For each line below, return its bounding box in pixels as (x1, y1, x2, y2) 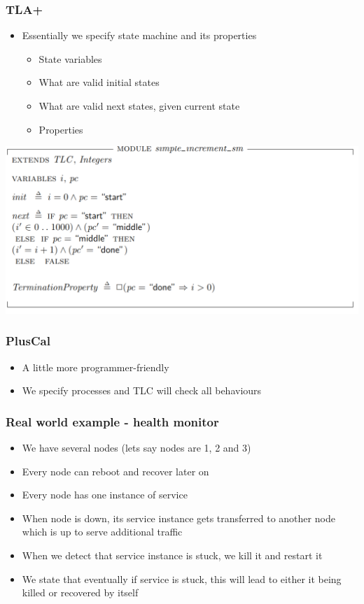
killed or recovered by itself (22, 585, 139, 600)
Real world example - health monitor (6, 412, 219, 430)
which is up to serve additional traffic (22, 524, 183, 539)
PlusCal (6, 332, 50, 350)
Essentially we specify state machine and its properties (22, 28, 257, 43)
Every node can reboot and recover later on (22, 463, 209, 478)
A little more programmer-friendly (22, 359, 169, 374)
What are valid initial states (38, 75, 160, 89)
